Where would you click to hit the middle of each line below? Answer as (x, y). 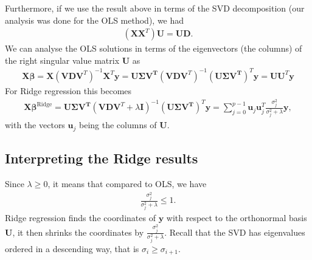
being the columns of (118, 125)
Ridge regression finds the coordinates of (80, 218)
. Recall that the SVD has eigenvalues (235, 232)
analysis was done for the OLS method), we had (95, 20)
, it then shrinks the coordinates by (78, 232)
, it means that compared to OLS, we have (127, 183)
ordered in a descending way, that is (72, 248)
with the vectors (35, 125)
